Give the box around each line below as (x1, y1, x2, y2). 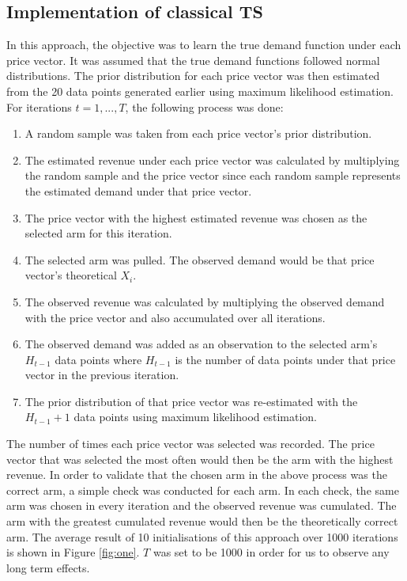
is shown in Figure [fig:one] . (6, 544, 140, 560)
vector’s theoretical (24, 267, 117, 283)
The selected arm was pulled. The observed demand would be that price (24, 251, 375, 268)
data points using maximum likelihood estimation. (73, 408, 318, 425)
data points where (55, 351, 142, 367)
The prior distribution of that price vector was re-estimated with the (24, 393, 358, 409)
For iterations (6, 98, 72, 115)
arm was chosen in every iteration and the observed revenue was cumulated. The (6, 497, 397, 514)
